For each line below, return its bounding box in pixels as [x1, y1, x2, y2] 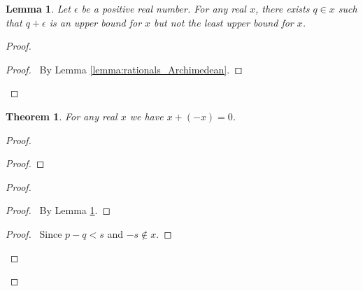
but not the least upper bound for [154, 15, 294, 29]
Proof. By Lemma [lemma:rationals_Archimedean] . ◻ [6, 62, 243, 76]
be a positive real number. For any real [81, 1, 246, 15]
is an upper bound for [49, 15, 142, 29]
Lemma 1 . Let [6, 1, 71, 15]
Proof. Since [6, 226, 62, 241]
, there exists [255, 1, 310, 15]
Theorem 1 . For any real [6, 108, 118, 123]
